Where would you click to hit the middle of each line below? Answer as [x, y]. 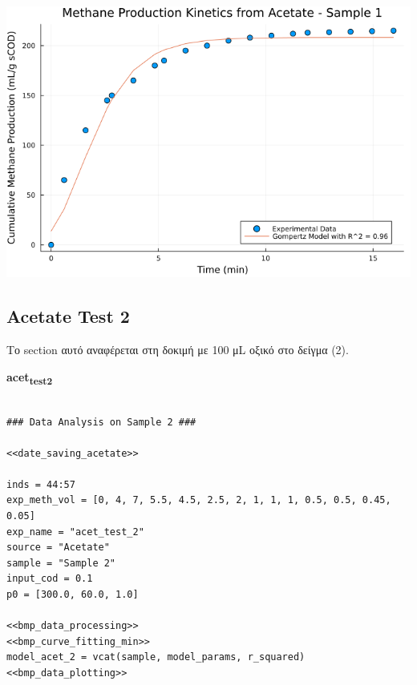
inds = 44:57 [41, 484]
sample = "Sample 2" [61, 563]
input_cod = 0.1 [50, 579]
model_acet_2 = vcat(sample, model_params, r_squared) [156, 657]
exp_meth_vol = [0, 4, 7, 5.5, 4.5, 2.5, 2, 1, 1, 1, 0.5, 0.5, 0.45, [199, 500]
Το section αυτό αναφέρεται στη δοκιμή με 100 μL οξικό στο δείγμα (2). [178, 350]
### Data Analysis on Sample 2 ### [101, 422]
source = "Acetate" [58, 548]
